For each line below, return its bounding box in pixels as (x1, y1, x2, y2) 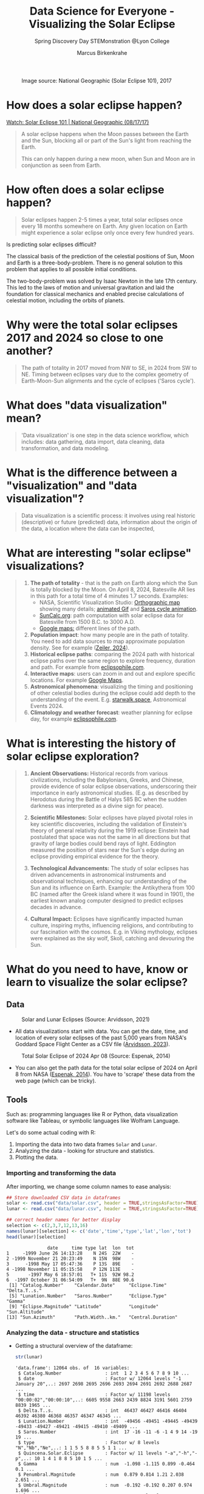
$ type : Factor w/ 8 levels (18, 1439, 160, 1445)
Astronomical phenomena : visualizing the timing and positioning (30, 682, 193, 690)
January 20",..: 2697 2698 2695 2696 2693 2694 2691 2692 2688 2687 (15, 1381, 192, 1387)
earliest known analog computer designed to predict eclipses (30, 897, 184, 904)
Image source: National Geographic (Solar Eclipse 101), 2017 (21, 77, 172, 84)
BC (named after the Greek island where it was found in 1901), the (30, 890, 195, 897)
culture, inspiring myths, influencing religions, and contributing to (30, 921, 194, 929)
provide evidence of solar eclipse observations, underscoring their (30, 782, 197, 790)
